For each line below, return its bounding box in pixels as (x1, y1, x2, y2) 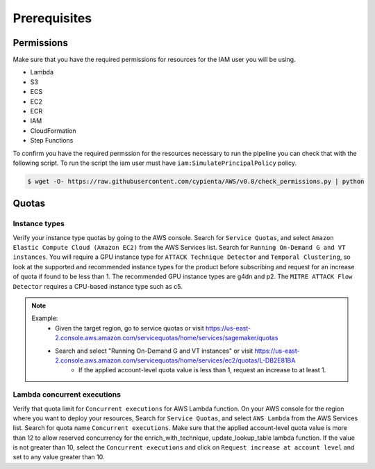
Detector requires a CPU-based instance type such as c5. (12, 282, 183, 290)
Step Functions (30, 136, 74, 145)
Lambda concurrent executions (12, 390, 122, 399)
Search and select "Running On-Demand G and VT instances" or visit (55, 347, 253, 355)
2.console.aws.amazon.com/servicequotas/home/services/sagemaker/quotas (55, 334, 278, 342)
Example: (31, 314, 58, 323)
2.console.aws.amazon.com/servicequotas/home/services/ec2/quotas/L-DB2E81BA (55, 356, 296, 365)
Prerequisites (12, 10, 92, 26)
